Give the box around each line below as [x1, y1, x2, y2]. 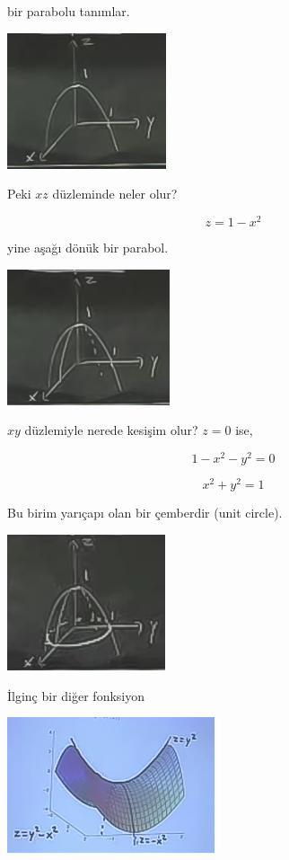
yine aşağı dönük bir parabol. [7, 238, 169, 257]
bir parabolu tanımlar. [7, 2, 130, 20]
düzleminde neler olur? [52, 184, 178, 203]
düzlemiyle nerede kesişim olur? [24, 421, 198, 439]
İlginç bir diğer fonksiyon [7, 686, 145, 705]
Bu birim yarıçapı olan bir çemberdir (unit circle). [7, 503, 283, 522]
